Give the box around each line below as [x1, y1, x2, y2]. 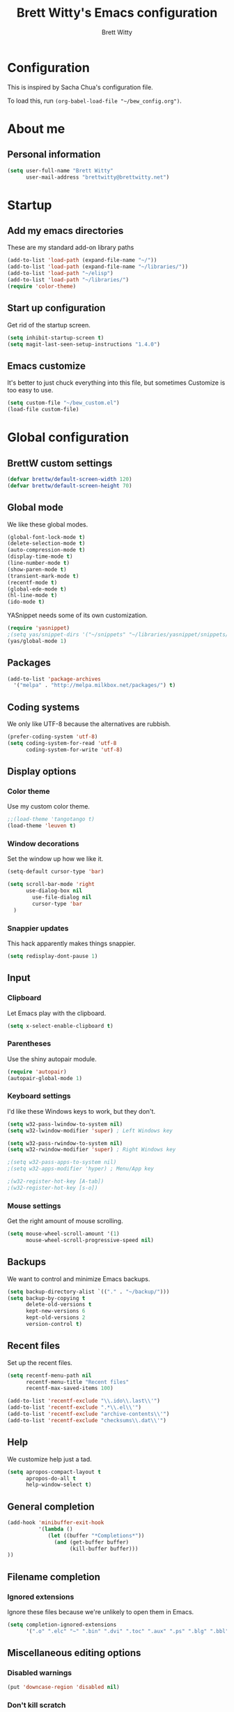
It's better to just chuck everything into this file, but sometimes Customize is [7, 378, 226, 387]
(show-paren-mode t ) [7, 566, 68, 573]
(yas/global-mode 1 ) [7, 637, 68, 644]
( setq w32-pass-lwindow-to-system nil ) [7, 1121, 123, 1128]
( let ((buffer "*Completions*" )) [47, 1532, 145, 1539]
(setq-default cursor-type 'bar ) [7, 868, 104, 876]
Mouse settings [7, 1201, 61, 1211]
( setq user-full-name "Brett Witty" [7, 167, 114, 174]
